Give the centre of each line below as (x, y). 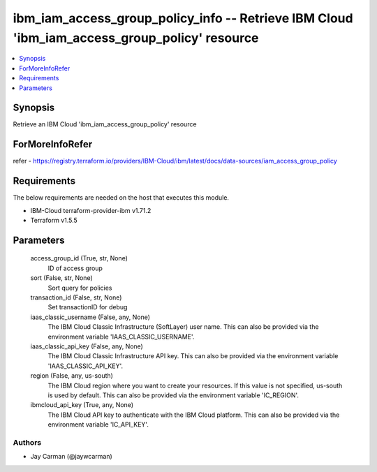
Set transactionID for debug (88, 307)
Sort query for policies (80, 288)
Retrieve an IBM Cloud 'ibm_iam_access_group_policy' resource (105, 124)
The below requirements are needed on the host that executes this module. (121, 198)
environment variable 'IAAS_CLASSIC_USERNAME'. (121, 337)
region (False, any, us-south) (72, 376)
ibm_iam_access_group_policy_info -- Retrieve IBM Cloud (183, 18)
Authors (27, 442)
